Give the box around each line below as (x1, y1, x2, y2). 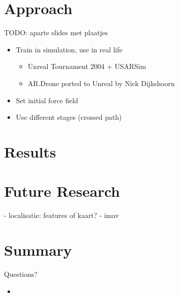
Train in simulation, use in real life (16, 44, 122, 54)
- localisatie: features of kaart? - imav (4, 210, 119, 220)
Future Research (4, 181, 120, 201)
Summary (4, 239, 72, 260)
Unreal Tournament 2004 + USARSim (28, 61, 146, 71)
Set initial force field (16, 95, 78, 105)
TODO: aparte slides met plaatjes (4, 27, 108, 38)
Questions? (4, 268, 38, 279)
